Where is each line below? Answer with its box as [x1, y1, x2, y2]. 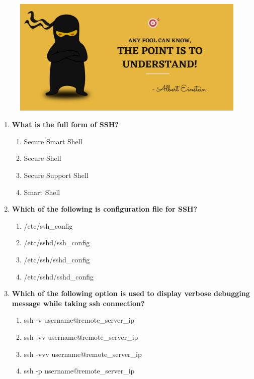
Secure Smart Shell [24, 136, 82, 146]
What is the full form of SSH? [12, 119, 119, 130]
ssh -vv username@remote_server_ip [24, 331, 138, 342]
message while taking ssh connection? [12, 298, 145, 308]
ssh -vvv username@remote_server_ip [24, 348, 142, 359]
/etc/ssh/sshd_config [24, 254, 90, 264]
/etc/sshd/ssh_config [24, 237, 90, 248]
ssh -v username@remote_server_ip [24, 315, 134, 325]
